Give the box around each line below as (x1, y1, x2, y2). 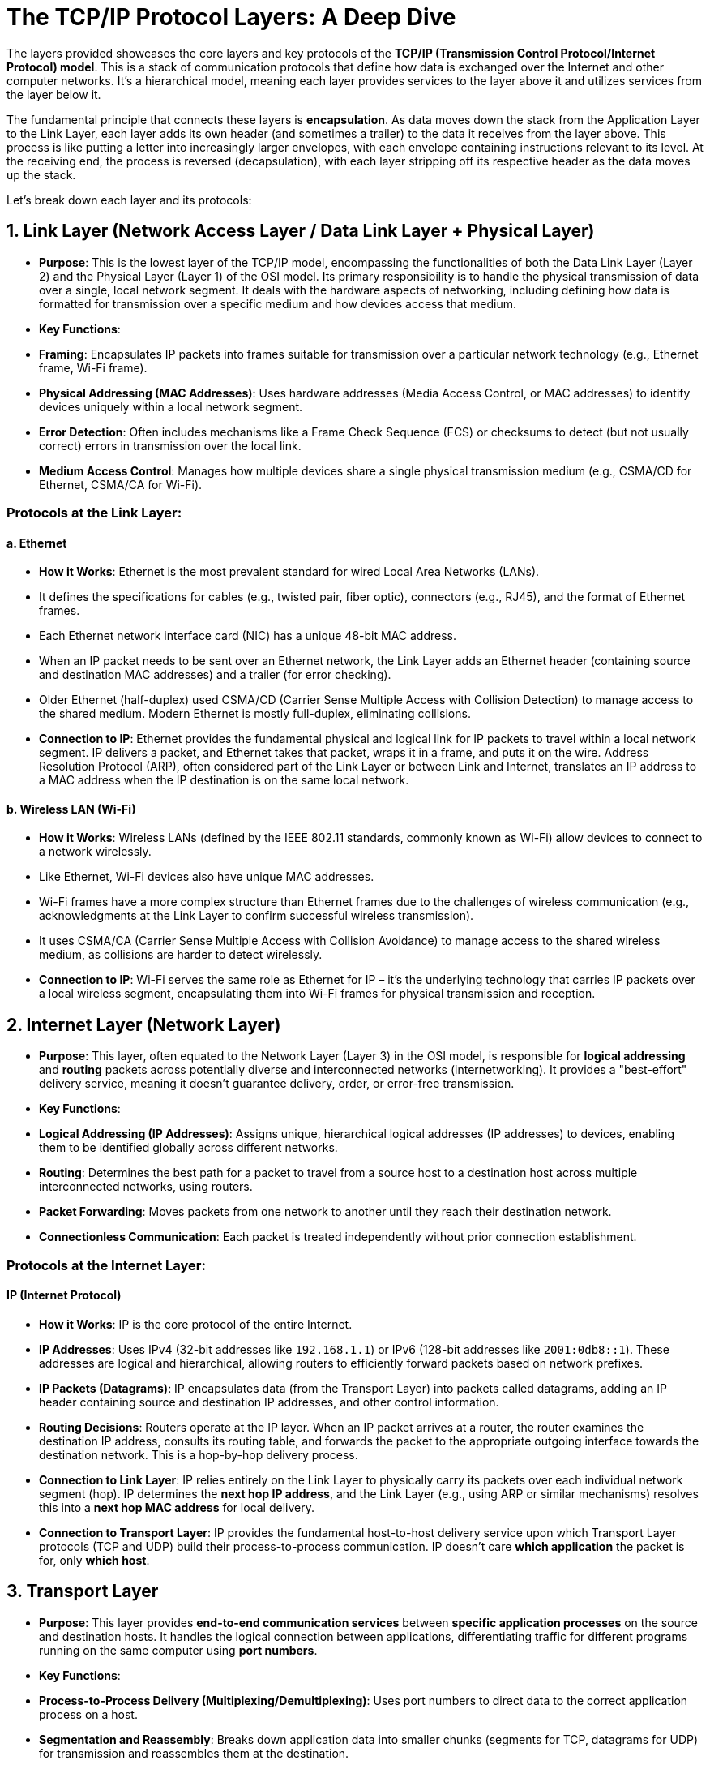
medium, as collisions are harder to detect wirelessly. (39, 947, 323, 962)
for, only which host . (39, 1552, 150, 1567)
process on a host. (39, 1707, 138, 1721)
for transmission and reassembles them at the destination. (39, 1746, 349, 1760)
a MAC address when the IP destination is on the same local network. (39, 773, 409, 788)
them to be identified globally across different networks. (39, 1140, 338, 1155)
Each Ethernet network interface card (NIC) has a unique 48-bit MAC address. (39, 629, 456, 643)
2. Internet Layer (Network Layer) (6, 1014, 281, 1035)
